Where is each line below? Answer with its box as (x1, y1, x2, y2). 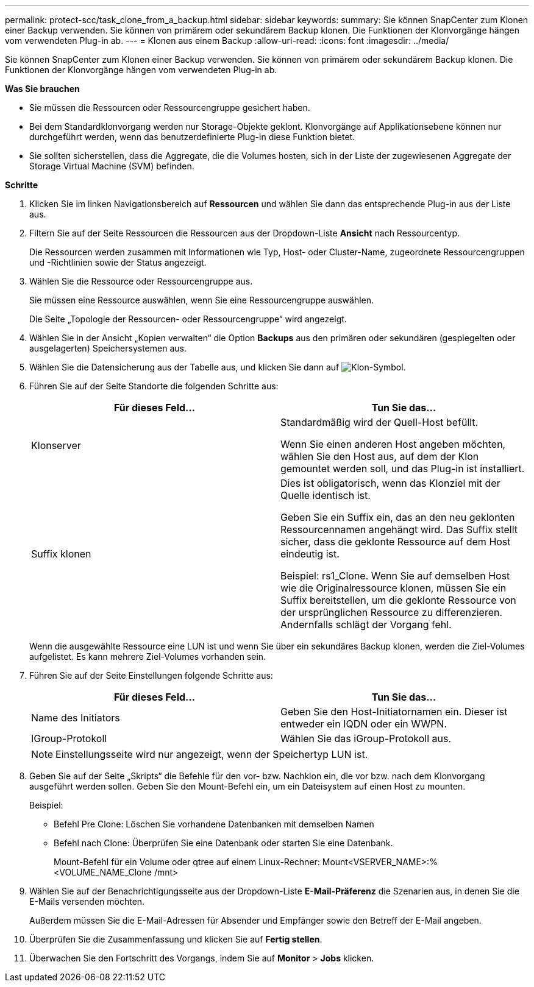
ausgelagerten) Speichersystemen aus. (29, 343, 187, 353)
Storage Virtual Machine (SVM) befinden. (29, 161, 194, 171)
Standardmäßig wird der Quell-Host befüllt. (280, 416, 479, 428)
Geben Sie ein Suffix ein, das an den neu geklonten (280, 511, 515, 523)
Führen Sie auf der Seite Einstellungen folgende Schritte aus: (29, 670, 273, 681)
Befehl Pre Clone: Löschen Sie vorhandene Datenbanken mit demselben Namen (54, 819, 374, 829)
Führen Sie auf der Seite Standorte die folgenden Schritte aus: (29, 381, 279, 391)
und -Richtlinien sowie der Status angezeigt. (29, 257, 207, 267)
